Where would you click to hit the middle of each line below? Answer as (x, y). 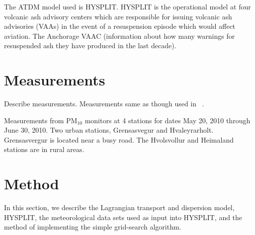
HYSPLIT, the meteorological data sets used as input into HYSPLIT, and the (123, 217)
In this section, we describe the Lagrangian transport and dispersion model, (119, 207)
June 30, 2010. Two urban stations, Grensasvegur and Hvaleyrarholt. (109, 130)
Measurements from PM (41, 120)
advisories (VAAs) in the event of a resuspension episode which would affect (120, 26)
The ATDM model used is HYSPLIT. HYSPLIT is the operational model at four (127, 6)
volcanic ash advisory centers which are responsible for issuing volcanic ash (118, 16)
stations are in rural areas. (44, 149)
